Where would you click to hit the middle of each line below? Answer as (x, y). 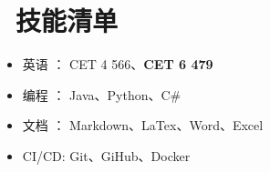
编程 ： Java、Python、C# (102, 94)
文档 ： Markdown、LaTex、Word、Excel (143, 125)
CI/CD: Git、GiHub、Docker (106, 155)
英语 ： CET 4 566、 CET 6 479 (118, 64)
